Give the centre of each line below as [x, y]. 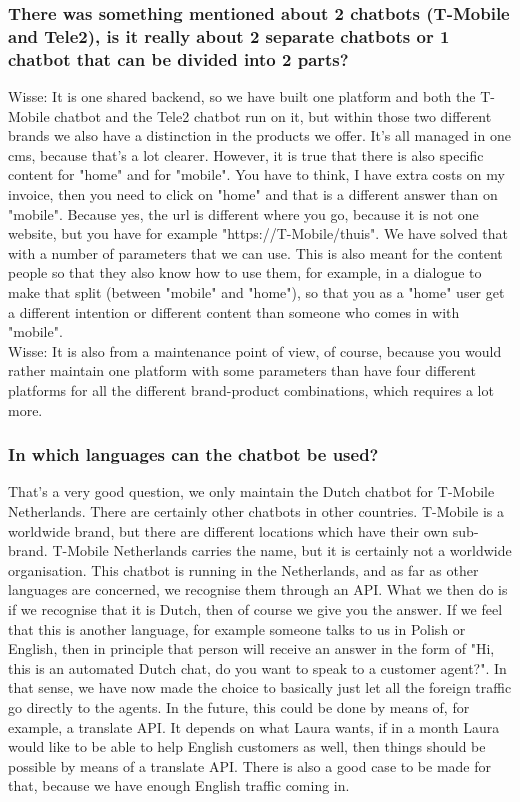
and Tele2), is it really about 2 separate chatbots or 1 [229, 35]
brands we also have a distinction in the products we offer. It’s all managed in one [259, 135]
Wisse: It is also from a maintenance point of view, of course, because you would [255, 350]
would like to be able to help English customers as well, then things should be [247, 746]
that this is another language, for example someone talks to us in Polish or [237, 628]
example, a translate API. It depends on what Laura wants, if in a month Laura [254, 726]
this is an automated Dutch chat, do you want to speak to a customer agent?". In [257, 667]
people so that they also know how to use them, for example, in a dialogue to [245, 272]
